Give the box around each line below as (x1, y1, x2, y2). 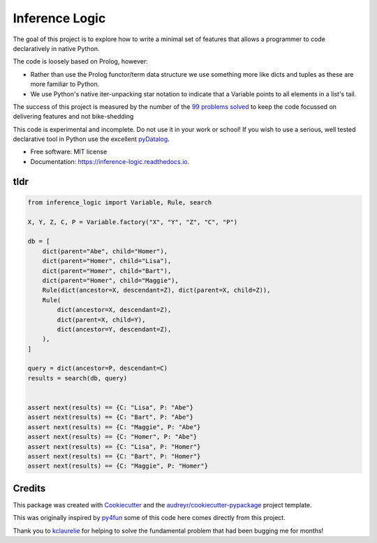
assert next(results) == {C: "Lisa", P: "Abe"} (27, 403, 193, 412)
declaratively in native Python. (13, 44, 101, 52)
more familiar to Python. (30, 80, 100, 89)
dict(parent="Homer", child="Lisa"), (42, 257, 172, 265)
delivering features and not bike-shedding (13, 112, 134, 121)
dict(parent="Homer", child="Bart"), (42, 267, 172, 275)
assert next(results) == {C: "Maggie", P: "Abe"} (27, 423, 201, 431)
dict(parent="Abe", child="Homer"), (42, 247, 168, 255)
